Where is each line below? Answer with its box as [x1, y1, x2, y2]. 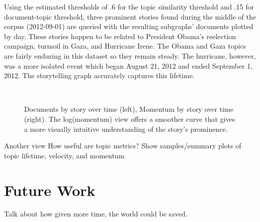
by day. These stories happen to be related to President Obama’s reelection [4, 31, 236, 41]
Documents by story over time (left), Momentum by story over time [24, 104, 233, 114]
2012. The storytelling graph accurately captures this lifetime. [4, 70, 195, 81]
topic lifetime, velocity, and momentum [4, 150, 125, 160]
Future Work [4, 179, 96, 200]
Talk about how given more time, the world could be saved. [4, 208, 188, 219]
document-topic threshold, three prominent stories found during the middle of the [4, 11, 256, 22]
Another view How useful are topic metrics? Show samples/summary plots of [4, 140, 241, 151]
